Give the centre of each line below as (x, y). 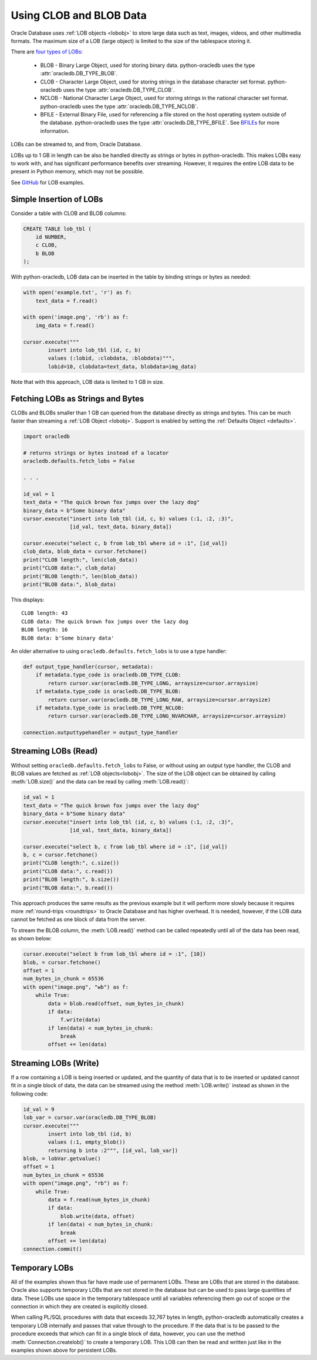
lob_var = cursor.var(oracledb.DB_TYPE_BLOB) (90, 1118)
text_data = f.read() (67, 301)
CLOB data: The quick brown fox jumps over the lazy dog (105, 621)
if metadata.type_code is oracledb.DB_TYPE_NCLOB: (110, 708)
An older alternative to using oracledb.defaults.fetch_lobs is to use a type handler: (119, 651)
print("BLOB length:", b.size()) (71, 880)
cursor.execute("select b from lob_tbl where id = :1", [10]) (114, 954)
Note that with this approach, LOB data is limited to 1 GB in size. (87, 381)
